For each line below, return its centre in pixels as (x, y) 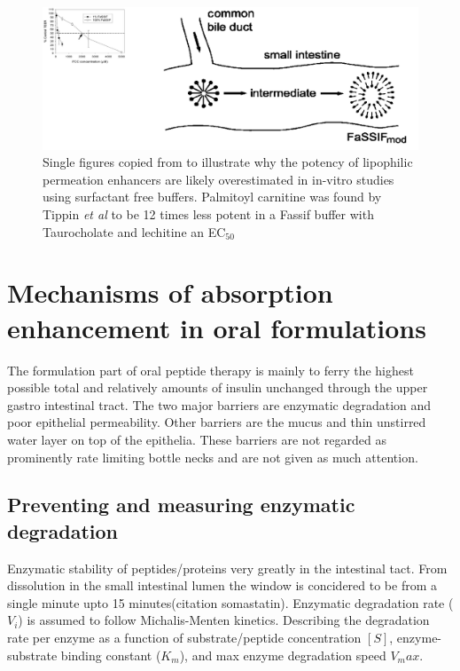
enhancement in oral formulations (217, 327)
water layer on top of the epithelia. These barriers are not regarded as (197, 439)
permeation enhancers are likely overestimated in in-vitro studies (218, 179)
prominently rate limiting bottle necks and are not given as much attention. (213, 457)
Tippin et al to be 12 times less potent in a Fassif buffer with (208, 214)
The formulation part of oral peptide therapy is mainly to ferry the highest (211, 370)
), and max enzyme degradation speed (283, 655)
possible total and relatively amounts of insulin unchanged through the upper (218, 387)
